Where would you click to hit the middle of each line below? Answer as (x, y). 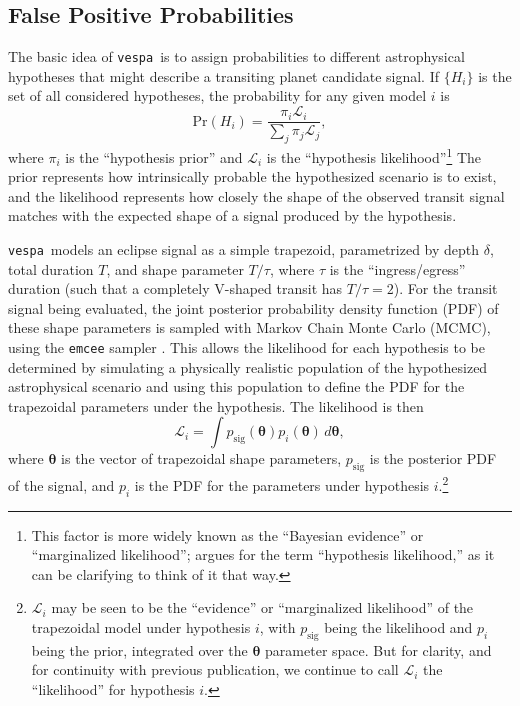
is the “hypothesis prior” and (154, 156)
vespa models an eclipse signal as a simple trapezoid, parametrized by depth (244, 248)
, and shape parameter (175, 268)
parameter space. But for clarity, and (378, 649)
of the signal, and (61, 484)
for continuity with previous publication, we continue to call (215, 669)
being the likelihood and (398, 627)
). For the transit (445, 288)
